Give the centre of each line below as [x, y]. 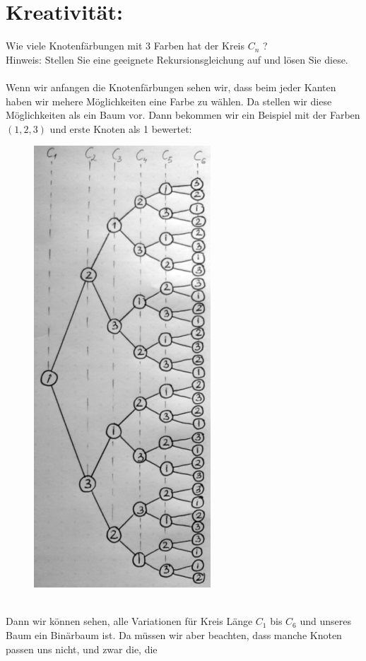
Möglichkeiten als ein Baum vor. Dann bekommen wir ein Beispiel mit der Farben [183, 115]
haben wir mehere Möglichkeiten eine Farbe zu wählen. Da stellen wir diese [169, 101]
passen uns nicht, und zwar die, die [82, 649]
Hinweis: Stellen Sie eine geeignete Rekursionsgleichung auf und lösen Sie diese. [177, 59]
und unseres [325, 621]
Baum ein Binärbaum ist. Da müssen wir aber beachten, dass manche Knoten [174, 635]
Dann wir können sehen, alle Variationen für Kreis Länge [129, 621]
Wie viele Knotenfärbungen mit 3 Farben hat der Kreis [125, 46]
